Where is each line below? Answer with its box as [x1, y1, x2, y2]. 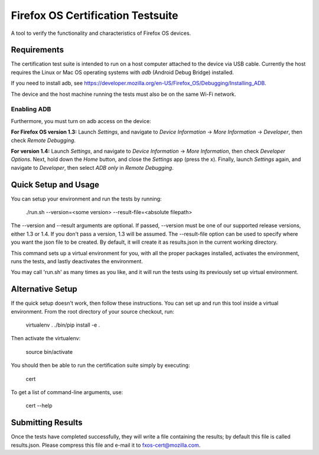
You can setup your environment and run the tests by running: [11, 195, 162, 202]
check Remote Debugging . [11, 137, 76, 144]
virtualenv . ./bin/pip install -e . [25, 321, 100, 328]
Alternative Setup [11, 284, 77, 294]
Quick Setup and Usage [11, 179, 100, 189]
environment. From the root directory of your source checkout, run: [11, 308, 174, 315]
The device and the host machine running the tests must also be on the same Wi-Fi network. [11, 91, 236, 98]
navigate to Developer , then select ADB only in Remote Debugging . [11, 164, 174, 171]
